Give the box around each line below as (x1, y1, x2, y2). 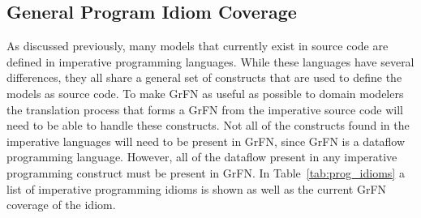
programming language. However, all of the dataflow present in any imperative (6, 148, 397, 165)
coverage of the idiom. (6, 196, 116, 213)
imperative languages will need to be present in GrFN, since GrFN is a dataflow (6, 132, 406, 149)
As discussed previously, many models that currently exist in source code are (6, 37, 389, 54)
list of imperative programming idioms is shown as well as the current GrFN (6, 180, 387, 197)
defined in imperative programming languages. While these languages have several (6, 53, 415, 70)
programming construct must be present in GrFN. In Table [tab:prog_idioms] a (6, 164, 405, 181)
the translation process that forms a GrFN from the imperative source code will (6, 100, 403, 118)
